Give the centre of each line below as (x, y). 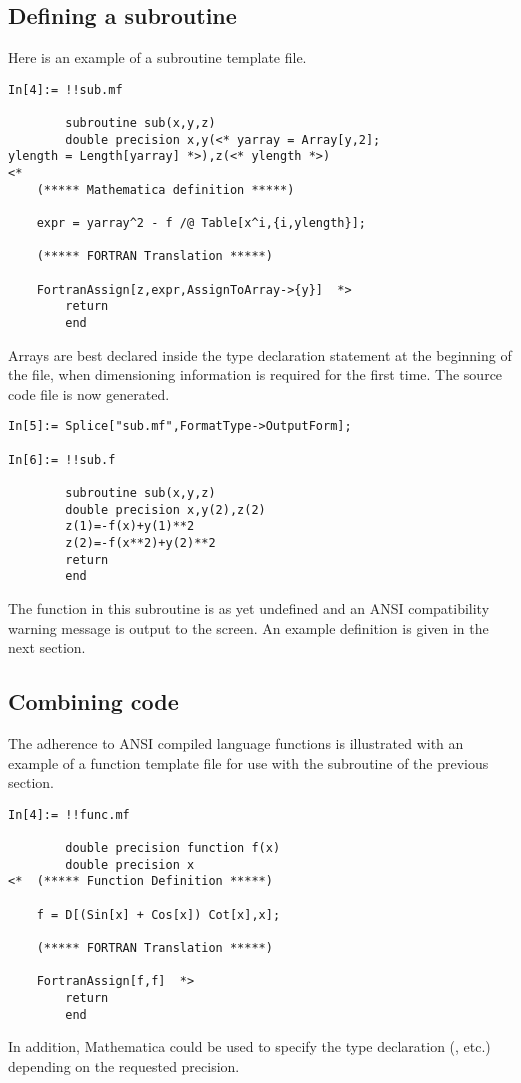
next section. (47, 647)
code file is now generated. (89, 393)
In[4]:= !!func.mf (69, 814)
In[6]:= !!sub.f (62, 459)
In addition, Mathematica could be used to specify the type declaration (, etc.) (249, 1046)
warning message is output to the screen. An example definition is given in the (248, 627)
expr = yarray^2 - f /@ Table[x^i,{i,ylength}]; (201, 223)
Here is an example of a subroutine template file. (157, 57)
